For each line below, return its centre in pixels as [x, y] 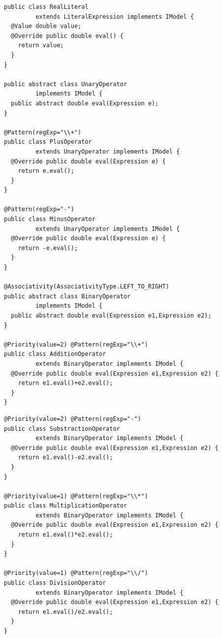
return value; [41, 46]
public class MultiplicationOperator [66, 506]
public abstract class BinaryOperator [67, 296]
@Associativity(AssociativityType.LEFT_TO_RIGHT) [87, 287]
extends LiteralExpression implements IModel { [115, 16]
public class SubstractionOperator [62, 429]
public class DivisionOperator [55, 583]
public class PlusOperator [48, 142]
